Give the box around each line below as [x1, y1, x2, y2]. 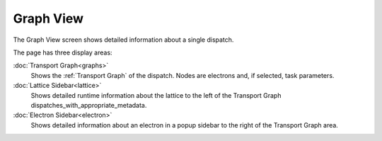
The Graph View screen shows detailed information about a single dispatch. [13, 35, 234, 44]
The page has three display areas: [13, 48, 112, 57]
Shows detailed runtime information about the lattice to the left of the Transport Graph [30, 91, 282, 99]
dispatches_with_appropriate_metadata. [30, 101, 147, 109]
